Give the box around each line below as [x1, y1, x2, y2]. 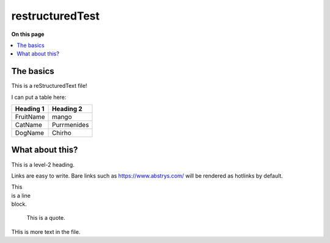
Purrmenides [52, 121, 89, 129]
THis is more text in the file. [11, 228, 81, 235]
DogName [15, 129, 45, 137]
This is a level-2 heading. [11, 161, 75, 168]
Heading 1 [15, 104, 45, 113]
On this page [11, 31, 45, 38]
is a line [11, 192, 31, 199]
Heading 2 [52, 104, 82, 113]
